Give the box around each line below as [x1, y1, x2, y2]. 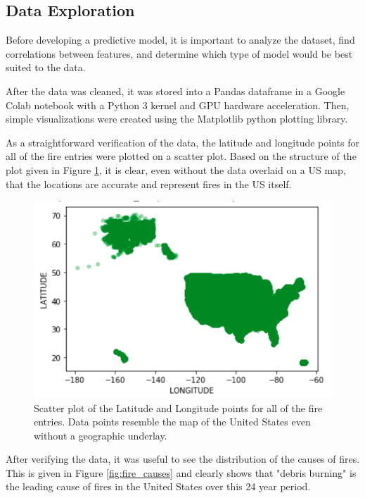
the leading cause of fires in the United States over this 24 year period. [6, 479, 311, 494]
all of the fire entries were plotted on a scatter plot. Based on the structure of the [6, 149, 357, 163]
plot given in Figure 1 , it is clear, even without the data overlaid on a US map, [6, 162, 346, 177]
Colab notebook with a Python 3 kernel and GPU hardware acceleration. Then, [6, 97, 350, 112]
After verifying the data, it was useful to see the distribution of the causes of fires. [6, 452, 360, 466]
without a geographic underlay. [34, 428, 167, 442]
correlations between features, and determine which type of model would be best [6, 46, 353, 61]
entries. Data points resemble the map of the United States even [34, 414, 311, 429]
